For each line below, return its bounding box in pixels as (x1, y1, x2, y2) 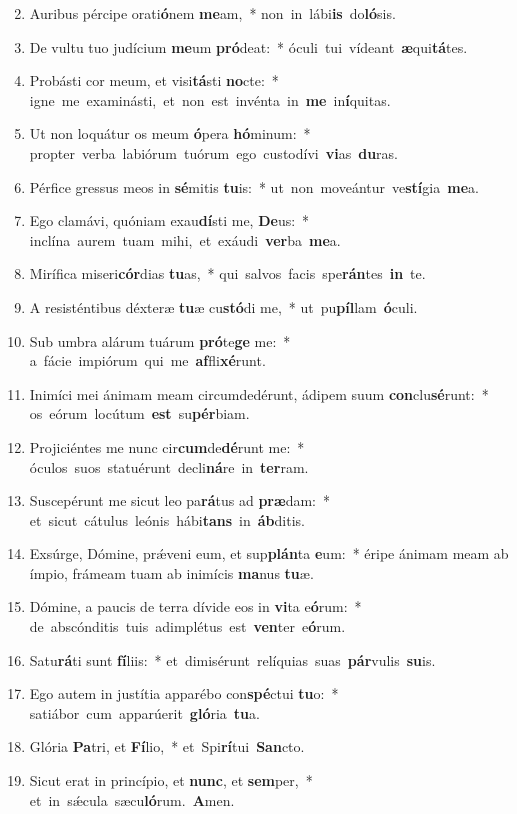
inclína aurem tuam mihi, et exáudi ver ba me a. (29, 229, 341, 250)
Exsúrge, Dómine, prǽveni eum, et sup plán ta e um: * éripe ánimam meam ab (29, 543, 509, 564)
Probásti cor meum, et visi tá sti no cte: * (29, 70, 279, 91)
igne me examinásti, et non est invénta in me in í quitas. (29, 89, 391, 110)
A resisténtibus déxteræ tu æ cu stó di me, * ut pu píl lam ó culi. (29, 296, 418, 317)
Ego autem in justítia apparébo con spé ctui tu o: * (29, 683, 339, 704)
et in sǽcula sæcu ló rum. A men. (29, 789, 235, 810)
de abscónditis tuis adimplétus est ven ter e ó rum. (29, 616, 346, 637)
